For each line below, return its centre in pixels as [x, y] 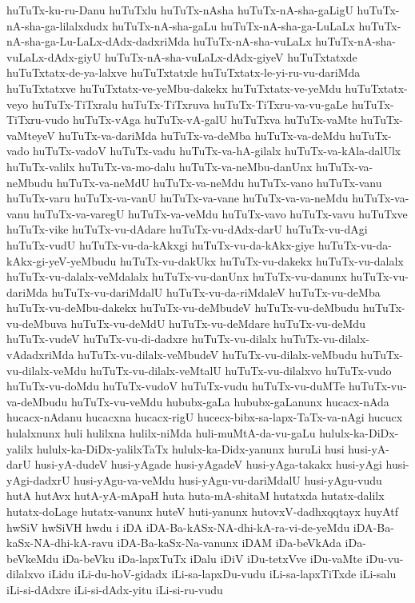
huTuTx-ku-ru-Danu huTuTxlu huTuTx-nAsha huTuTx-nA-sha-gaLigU [180, 10]
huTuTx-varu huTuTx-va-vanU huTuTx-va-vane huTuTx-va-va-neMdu [178, 198]
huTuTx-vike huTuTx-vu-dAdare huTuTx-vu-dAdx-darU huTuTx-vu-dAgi [187, 229]
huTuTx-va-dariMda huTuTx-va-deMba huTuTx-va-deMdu [202, 135]
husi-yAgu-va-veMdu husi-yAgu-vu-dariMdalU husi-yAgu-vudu [228, 479]
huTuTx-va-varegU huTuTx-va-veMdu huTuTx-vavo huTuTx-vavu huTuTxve [220, 213]
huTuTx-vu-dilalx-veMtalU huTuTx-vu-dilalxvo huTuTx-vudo [241, 370]
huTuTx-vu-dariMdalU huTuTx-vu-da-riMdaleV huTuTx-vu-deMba [216, 292]
